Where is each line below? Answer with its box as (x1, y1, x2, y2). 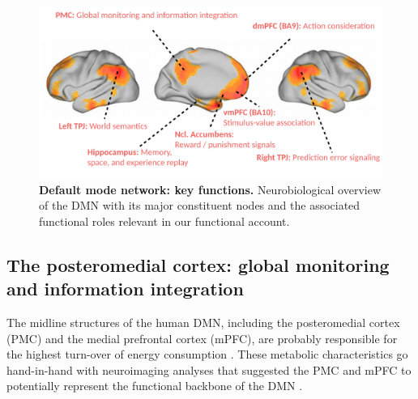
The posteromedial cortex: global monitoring (6, 252, 390, 277)
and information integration (6, 276, 244, 301)
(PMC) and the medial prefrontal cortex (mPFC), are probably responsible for (6, 329, 398, 346)
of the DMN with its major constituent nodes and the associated (39, 197, 360, 214)
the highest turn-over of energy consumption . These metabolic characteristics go (6, 346, 408, 363)
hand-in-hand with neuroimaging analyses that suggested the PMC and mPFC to (6, 361, 412, 378)
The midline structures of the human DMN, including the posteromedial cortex (6, 313, 400, 330)
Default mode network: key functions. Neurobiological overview (39, 180, 382, 197)
